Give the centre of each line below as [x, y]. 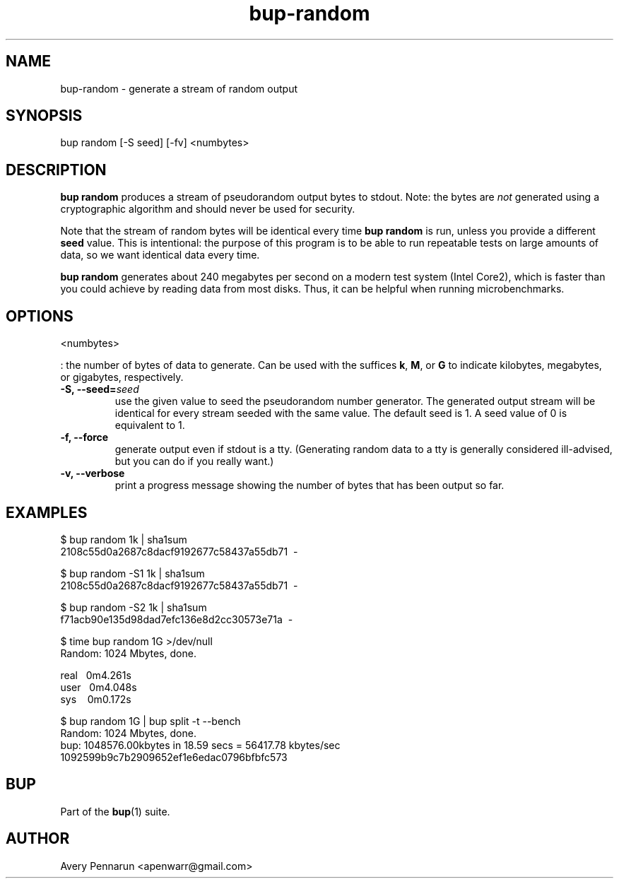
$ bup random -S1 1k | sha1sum [132, 573]
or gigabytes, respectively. [122, 377]
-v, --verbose [93, 473]
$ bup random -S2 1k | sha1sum [134, 607]
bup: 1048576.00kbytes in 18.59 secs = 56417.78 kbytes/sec [200, 745]
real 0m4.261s [96, 675]
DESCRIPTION [56, 170]
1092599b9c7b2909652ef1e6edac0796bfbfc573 [174, 757]
